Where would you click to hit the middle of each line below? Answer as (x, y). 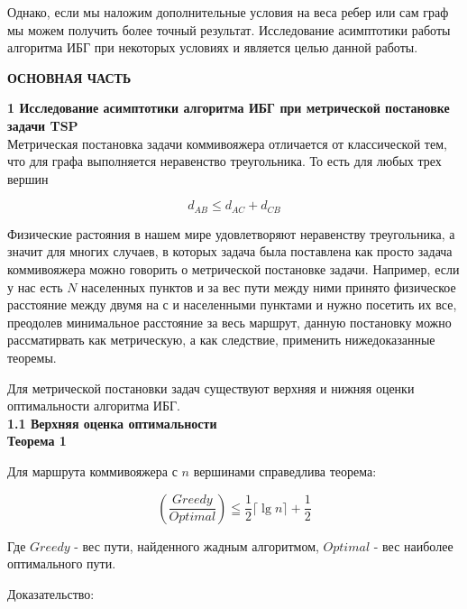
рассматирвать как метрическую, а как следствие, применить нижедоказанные (221, 340)
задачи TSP (43, 125)
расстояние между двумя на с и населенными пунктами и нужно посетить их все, (232, 304)
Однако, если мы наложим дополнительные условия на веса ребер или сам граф (228, 12)
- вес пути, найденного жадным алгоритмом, (197, 545)
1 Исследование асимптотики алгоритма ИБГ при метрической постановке (229, 108)
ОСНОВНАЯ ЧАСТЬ (69, 77)
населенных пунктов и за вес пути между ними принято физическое (269, 286)
